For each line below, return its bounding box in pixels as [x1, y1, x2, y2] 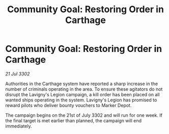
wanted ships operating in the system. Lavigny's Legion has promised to [5, 97, 157, 103]
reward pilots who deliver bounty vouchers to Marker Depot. [5, 102, 132, 108]
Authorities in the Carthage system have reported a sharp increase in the [5, 81, 158, 87]
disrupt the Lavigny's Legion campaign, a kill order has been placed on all [5, 91, 160, 97]
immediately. [5, 123, 32, 129]
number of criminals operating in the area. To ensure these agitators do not [5, 86, 163, 92]
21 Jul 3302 [5, 70, 30, 77]
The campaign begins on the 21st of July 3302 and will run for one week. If [5, 112, 163, 118]
